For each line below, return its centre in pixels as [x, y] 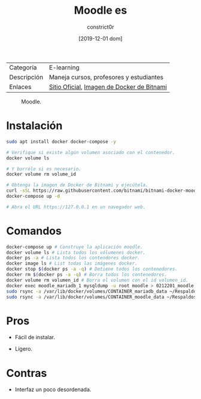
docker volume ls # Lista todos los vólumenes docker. [76, 252]
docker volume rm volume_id [41, 174]
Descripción [26, 77]
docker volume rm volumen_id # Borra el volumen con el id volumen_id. [97, 280]
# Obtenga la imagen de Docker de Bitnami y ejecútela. [77, 185]
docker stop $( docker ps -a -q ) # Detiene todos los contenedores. [92, 269]
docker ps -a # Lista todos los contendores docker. [73, 258]
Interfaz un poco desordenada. [53, 389]
